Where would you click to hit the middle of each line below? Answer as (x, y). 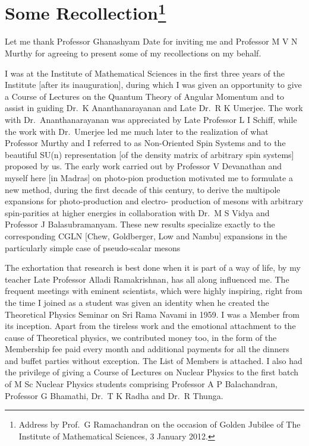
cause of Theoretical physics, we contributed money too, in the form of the (141, 337)
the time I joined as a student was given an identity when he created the (137, 302)
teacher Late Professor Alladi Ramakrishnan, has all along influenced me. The (147, 279)
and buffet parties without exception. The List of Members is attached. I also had (154, 360)
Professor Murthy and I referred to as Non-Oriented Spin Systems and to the (145, 143)
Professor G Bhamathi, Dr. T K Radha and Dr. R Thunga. (114, 395)
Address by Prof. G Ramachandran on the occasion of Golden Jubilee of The (160, 424)
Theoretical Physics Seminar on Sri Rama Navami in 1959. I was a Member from (152, 314)
